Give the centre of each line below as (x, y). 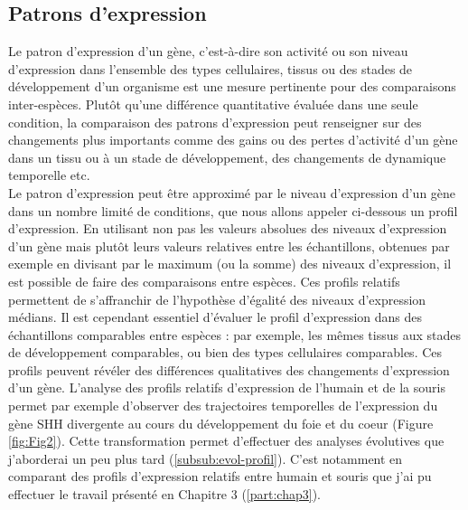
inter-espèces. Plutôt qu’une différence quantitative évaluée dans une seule (213, 104)
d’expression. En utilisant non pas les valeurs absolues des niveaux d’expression (228, 228)
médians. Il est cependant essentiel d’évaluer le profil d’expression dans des (215, 317)
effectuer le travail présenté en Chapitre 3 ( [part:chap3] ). (164, 494)
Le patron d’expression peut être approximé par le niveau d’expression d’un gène (232, 192)
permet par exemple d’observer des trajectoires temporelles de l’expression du (223, 406)
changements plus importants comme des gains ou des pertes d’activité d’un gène (233, 140)
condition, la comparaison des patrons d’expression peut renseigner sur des (215, 122)
